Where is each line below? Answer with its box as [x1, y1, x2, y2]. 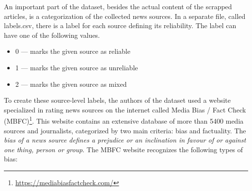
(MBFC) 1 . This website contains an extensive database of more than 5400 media [4, 114, 244, 126]
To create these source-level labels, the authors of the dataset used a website [4, 95, 231, 105]
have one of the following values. [4, 30, 100, 40]
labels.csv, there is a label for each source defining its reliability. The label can [4, 20, 236, 31]
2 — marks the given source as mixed [15, 79, 127, 89]
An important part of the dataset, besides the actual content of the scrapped [4, 1, 232, 11]
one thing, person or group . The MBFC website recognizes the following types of [4, 144, 243, 154]
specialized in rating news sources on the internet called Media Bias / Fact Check [4, 104, 246, 114]
